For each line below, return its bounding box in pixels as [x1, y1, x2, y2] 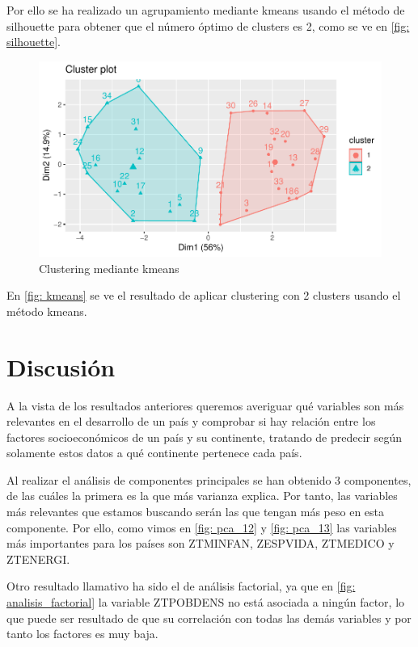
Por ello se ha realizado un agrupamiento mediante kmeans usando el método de [6, 2, 405, 18]
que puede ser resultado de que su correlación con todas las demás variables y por [6, 609, 412, 626]
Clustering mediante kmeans [39, 259, 179, 276]
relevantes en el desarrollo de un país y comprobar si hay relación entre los [6, 413, 376, 430]
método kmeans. [6, 302, 87, 319]
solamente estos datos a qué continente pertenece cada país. [6, 444, 302, 461]
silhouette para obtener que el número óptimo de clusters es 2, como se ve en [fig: [6, 17, 410, 34]
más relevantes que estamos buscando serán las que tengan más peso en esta [6, 503, 385, 520]
